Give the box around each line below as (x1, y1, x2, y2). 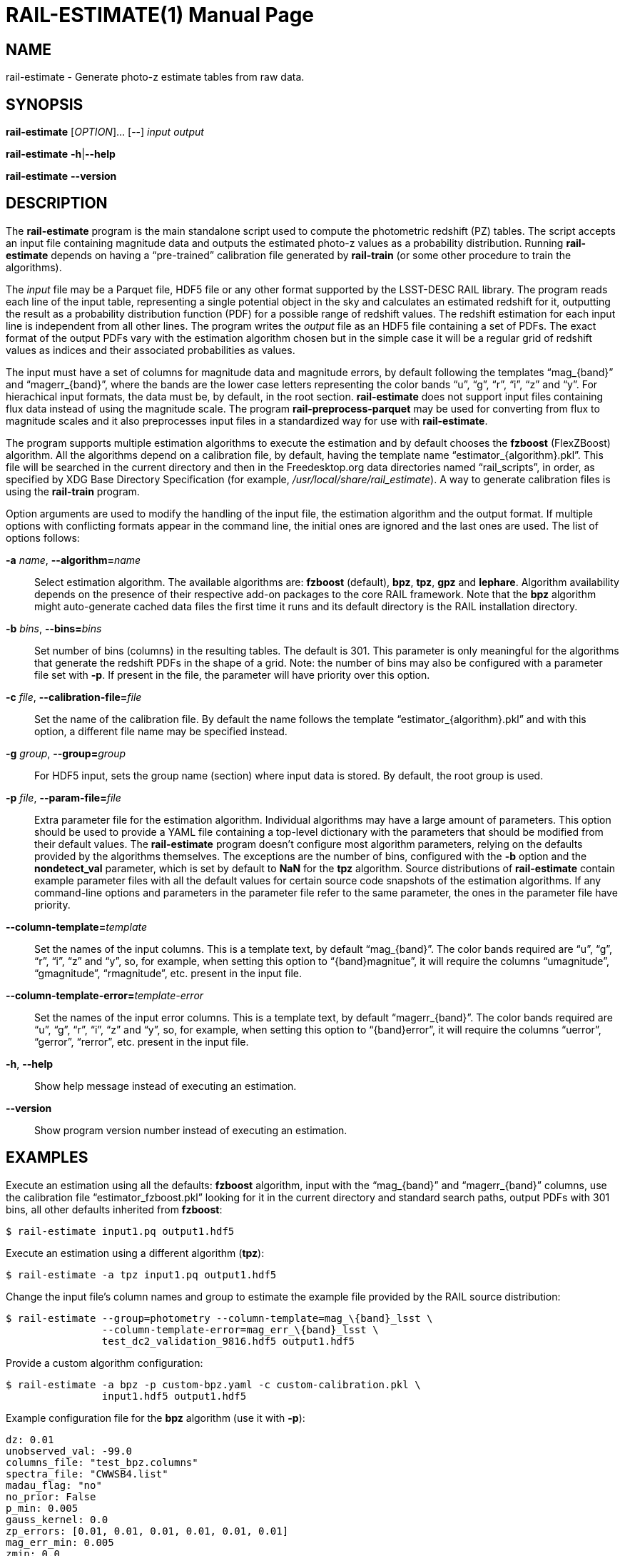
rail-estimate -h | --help (6, 148, 116, 161)
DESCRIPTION (6, 194, 108, 213)
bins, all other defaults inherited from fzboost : (6, 1203, 223, 1216)
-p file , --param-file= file (6, 791, 121, 804)
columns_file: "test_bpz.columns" (6, 1456, 198, 1468)
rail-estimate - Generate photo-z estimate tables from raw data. (6, 71, 305, 84)
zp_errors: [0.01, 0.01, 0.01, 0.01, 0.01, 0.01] (6, 1525, 289, 1537)
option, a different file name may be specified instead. (34, 724, 288, 737)
